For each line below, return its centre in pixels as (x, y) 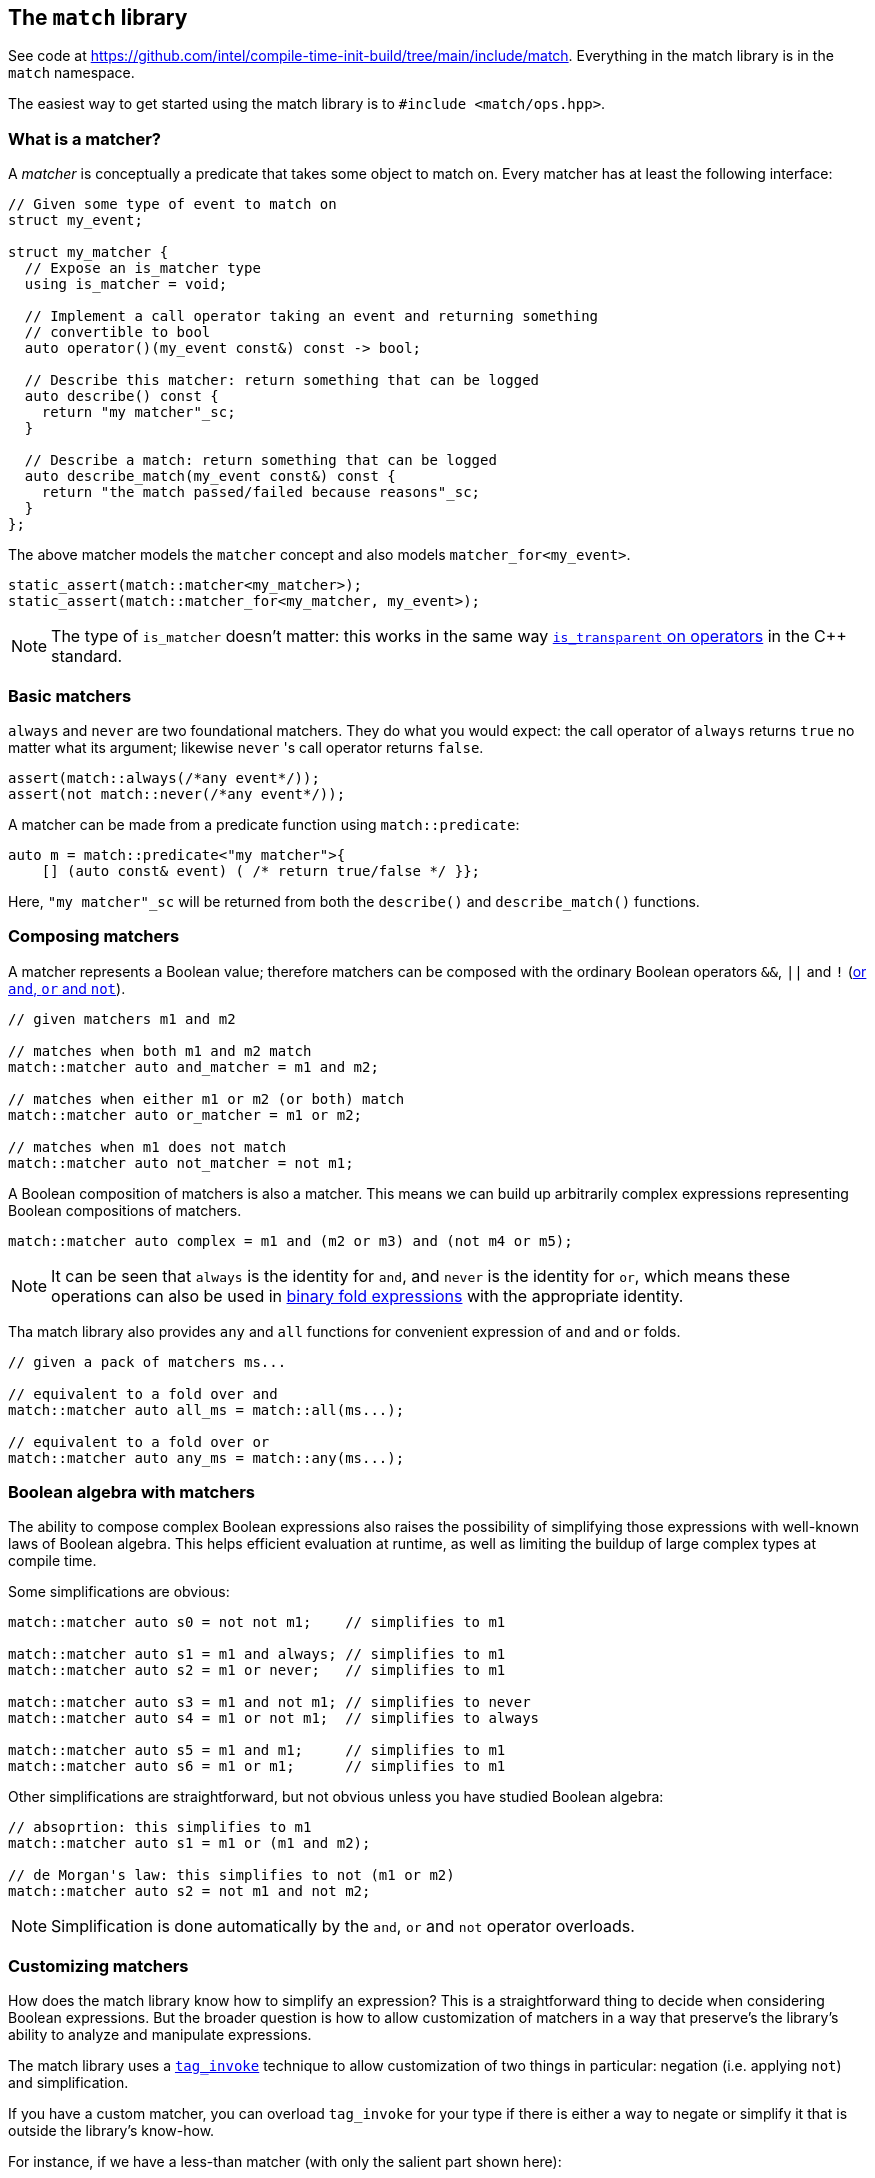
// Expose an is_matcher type (142, 268)
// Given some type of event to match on (172, 204)
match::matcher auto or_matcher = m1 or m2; (185, 1114)
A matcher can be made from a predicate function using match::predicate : (264, 824)
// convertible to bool (117, 332)
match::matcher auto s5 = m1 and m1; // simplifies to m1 (257, 1750)
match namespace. (71, 73)
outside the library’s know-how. (111, 2131)
